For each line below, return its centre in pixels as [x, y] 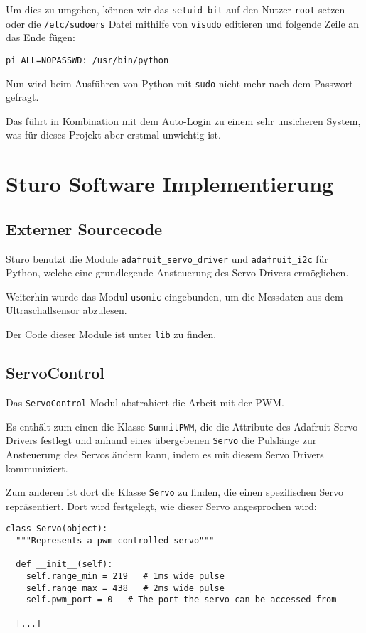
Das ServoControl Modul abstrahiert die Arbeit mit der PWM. [145, 402]
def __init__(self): [64, 564]
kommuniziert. [37, 468]
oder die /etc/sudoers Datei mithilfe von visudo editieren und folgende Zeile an [183, 23]
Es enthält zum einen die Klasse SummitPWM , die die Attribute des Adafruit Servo [182, 426]
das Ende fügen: [41, 37]
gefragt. [22, 97]
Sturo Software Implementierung [170, 184]
